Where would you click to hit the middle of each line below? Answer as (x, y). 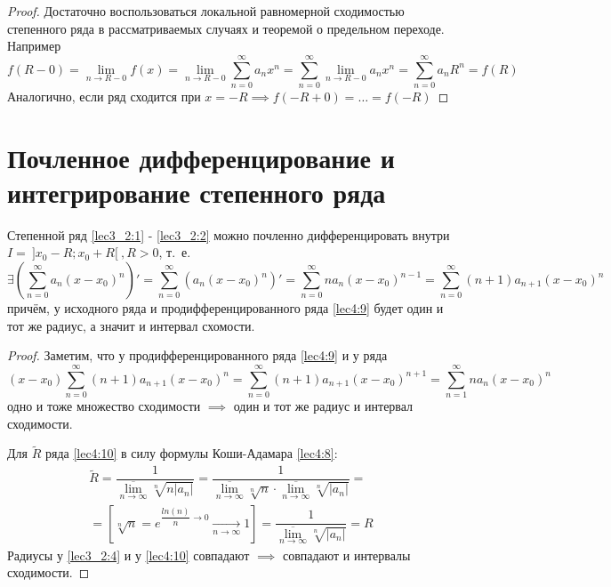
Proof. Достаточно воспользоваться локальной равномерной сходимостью (206, 11)
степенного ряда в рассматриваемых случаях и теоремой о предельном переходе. (226, 28)
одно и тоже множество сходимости (104, 405)
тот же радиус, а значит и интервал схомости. (131, 325)
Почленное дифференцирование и (201, 157)
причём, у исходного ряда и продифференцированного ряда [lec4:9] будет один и (225, 308)
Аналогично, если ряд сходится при (104, 96)
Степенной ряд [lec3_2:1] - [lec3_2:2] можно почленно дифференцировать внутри (229, 234)
